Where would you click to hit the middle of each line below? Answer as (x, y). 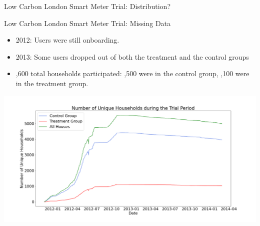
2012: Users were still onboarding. (67, 40)
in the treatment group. (52, 83)
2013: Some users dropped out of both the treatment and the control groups (132, 56)
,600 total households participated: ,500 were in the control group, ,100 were (132, 73)
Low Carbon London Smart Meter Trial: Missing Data (87, 23)
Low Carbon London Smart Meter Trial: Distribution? (87, 6)
